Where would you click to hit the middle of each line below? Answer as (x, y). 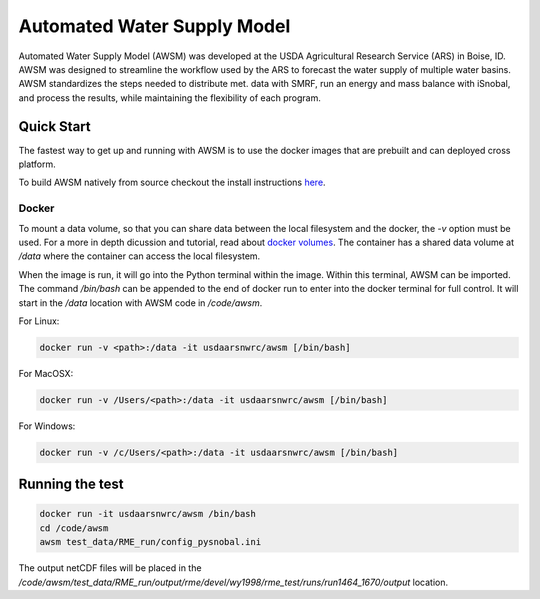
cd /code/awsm (74, 528)
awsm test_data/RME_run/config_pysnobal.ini (150, 542)
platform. (37, 164)
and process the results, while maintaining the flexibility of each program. (170, 97)
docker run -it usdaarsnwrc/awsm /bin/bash (148, 514)
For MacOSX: (46, 373)
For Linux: (39, 321)
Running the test (71, 484)
